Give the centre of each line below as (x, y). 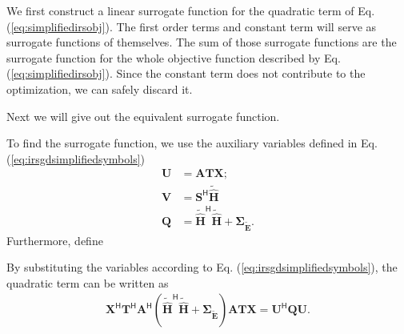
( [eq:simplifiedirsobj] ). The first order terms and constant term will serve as (192, 26)
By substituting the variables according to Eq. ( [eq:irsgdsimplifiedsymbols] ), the (202, 267)
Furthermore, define (55, 240)
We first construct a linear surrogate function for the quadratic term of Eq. (191, 10)
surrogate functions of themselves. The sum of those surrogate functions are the (202, 42)
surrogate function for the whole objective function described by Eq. (174, 57)
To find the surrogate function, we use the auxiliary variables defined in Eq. (192, 143)
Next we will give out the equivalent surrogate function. (143, 116)
